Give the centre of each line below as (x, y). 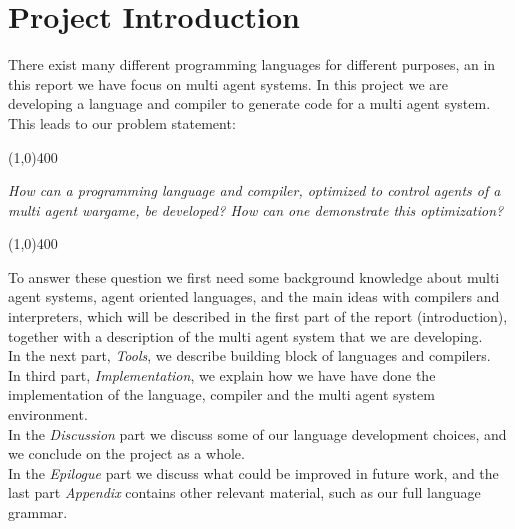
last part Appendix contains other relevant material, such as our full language (244, 492)
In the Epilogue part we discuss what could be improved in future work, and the (253, 472)
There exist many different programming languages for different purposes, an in (252, 64)
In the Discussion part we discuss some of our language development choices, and (257, 433)
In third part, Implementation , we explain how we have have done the (222, 374)
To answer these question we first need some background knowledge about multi (254, 276)
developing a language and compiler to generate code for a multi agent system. (249, 103)
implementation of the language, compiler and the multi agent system (221, 394)
